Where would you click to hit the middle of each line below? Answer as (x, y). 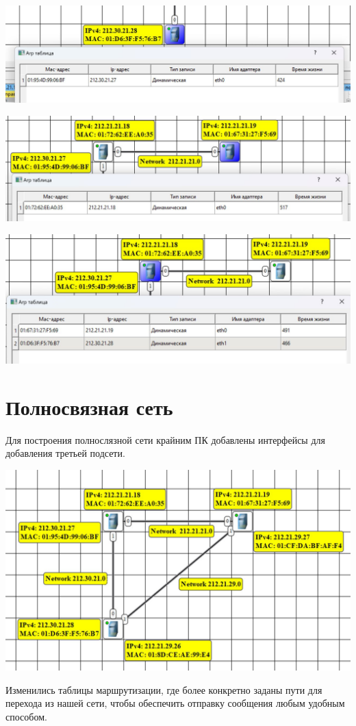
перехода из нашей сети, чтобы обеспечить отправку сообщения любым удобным (175, 703)
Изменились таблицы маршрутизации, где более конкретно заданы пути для (164, 689)
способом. (26, 716)
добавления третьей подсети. (65, 453)
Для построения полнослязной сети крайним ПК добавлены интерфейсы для (165, 439)
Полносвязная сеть (89, 406)
